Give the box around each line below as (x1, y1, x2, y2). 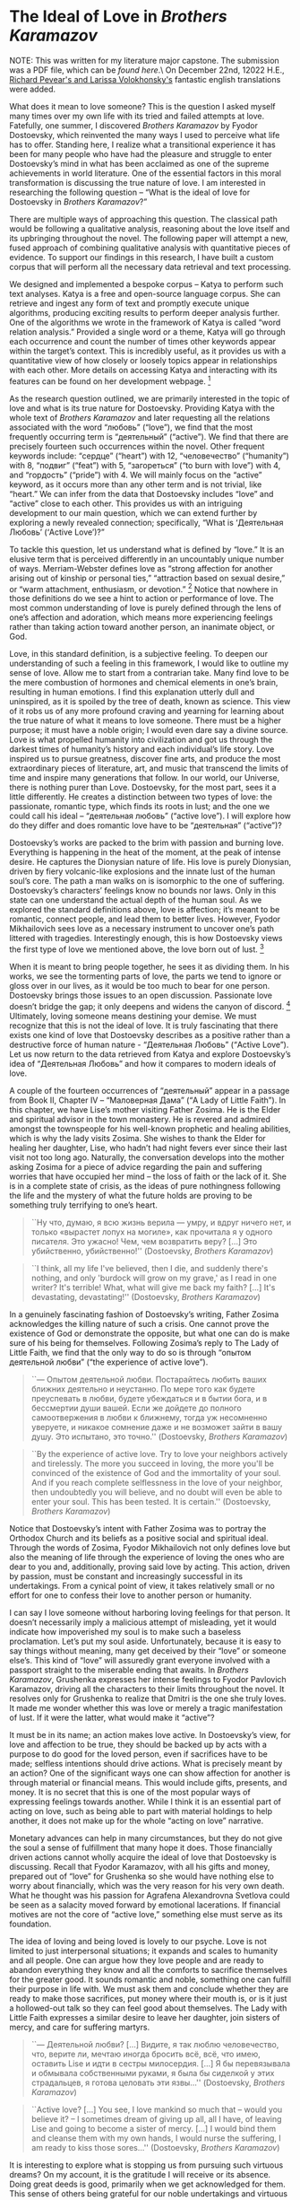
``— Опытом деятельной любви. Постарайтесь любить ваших (30, 1374, 267, 1384)
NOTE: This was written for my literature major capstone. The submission (9, 55, 279, 65)
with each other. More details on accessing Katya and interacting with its (9, 364, 278, 375)
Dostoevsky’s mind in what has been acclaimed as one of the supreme (9, 158, 270, 169)
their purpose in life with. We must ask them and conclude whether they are (9, 1983, 289, 1994)
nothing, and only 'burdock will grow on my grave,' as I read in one (30, 1272, 278, 1283)
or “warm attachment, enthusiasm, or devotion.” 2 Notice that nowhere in (9, 581, 279, 594)
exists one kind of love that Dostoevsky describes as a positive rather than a (9, 1029, 291, 1040)
